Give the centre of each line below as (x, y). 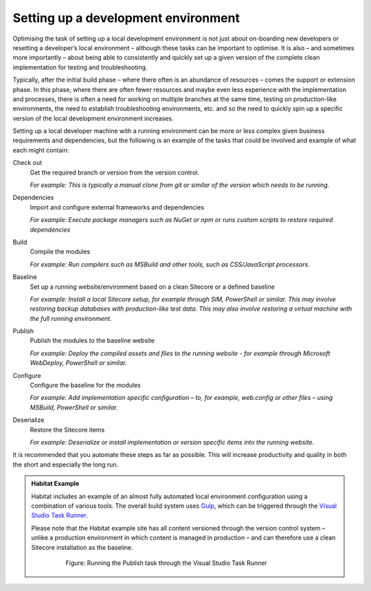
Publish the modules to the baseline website (92, 341)
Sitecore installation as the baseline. (82, 547)
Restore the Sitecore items (67, 430)
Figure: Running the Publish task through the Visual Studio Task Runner (166, 563)
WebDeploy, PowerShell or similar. (78, 363)
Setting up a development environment (126, 18)
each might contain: (41, 150)
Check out (27, 163)
